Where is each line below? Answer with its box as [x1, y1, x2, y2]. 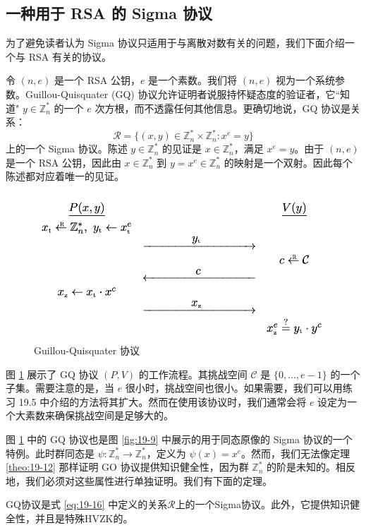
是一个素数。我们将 [148, 73, 238, 88]
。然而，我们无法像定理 [241, 445, 350, 460]
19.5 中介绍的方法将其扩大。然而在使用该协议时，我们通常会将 [18, 394, 307, 409]
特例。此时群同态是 [6, 445, 94, 460]
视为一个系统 [276, 73, 336, 88]
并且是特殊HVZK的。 [35, 511, 133, 526]
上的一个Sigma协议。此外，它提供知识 [175, 497, 350, 512]
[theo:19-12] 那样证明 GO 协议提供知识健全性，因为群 [6, 459, 249, 474]
